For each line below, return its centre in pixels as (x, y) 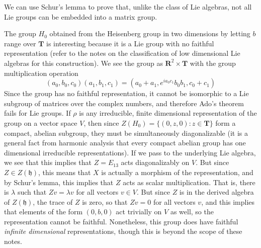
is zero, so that (105, 201)
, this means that (64, 172)
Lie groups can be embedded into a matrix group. (81, 16)
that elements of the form (43, 212)
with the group (213, 63)
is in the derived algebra (216, 192)
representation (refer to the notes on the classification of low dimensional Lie (122, 53)
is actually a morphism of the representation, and (177, 172)
